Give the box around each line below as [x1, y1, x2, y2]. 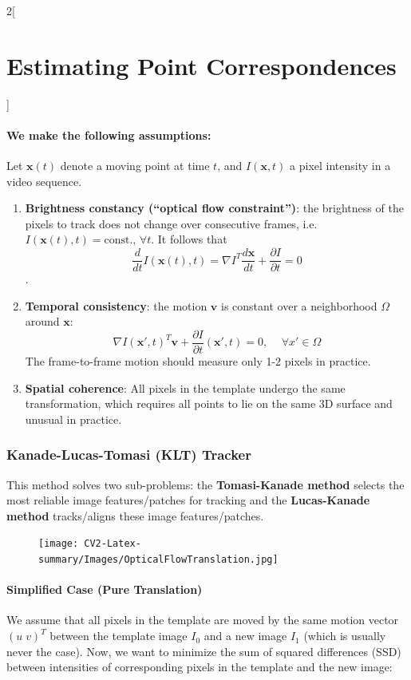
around [25, 313, 60, 330]
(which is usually [303, 627, 386, 644]
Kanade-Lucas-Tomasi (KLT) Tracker [6, 445, 251, 465]
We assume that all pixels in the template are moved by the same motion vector [6, 611, 399, 628]
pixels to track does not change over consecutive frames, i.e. [25, 215, 318, 231]
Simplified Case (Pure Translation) [6, 581, 203, 598]
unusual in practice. [25, 410, 122, 427]
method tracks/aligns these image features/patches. [6, 507, 264, 524]
